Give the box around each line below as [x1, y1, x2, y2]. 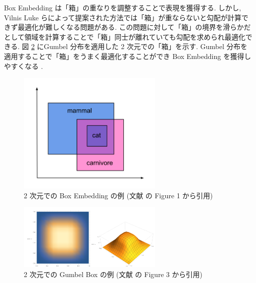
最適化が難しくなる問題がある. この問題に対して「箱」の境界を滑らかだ [17, 22, 251, 32]
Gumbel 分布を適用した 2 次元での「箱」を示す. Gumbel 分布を [44, 41, 248, 52]
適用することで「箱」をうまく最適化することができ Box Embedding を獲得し [4, 51, 251, 61]
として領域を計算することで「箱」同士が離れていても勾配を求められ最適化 [4, 31, 246, 42]
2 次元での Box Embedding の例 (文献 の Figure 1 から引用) [24, 190, 213, 200]
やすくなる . [4, 60, 43, 71]
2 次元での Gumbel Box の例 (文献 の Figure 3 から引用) [24, 269, 203, 279]
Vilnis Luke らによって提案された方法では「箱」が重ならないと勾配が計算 [4, 12, 242, 22]
